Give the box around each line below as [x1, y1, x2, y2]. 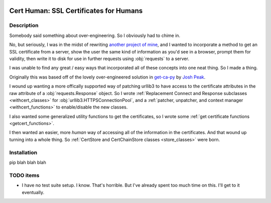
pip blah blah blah [9, 159, 46, 165]
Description [9, 22, 39, 29]
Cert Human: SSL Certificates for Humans [9, 6, 143, 15]
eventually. [22, 189, 45, 195]
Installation [9, 149, 38, 156]
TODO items [9, 171, 40, 178]
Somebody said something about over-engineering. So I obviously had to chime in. [9, 32, 181, 38]
